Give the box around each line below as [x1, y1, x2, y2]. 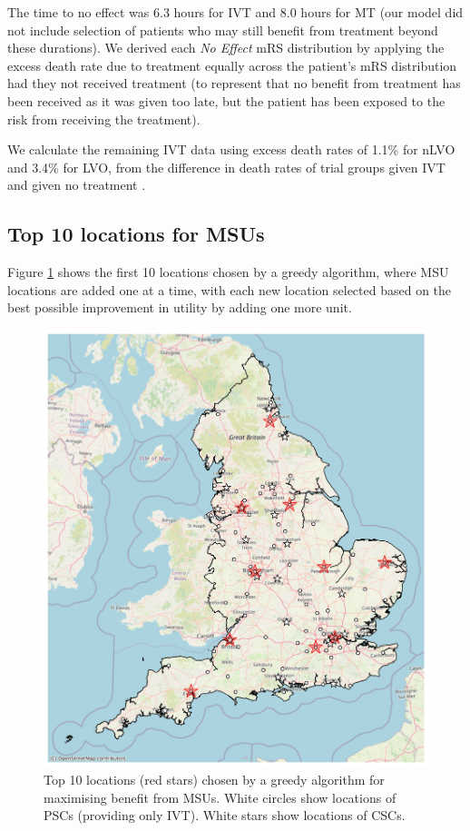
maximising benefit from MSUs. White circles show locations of [44, 787, 397, 806]
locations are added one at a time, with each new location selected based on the [7, 280, 452, 299]
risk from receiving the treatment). [7, 109, 201, 128]
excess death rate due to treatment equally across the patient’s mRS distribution [7, 55, 457, 74]
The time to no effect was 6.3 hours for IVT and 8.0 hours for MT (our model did [7, 3, 464, 21]
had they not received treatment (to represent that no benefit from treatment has [7, 74, 461, 93]
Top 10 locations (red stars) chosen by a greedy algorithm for [44, 769, 385, 788]
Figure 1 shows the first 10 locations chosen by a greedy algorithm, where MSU [7, 262, 449, 282]
